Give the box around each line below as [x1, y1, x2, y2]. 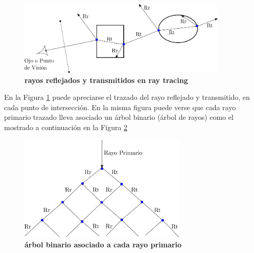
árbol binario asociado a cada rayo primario [25, 239, 182, 249]
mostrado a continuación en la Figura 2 [4, 122, 128, 133]
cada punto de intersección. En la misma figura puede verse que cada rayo [4, 101, 236, 112]
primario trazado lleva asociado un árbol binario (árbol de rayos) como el [4, 112, 234, 122]
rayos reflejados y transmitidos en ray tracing [25, 74, 188, 85]
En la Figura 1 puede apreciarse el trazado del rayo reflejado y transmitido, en [4, 92, 250, 102]
